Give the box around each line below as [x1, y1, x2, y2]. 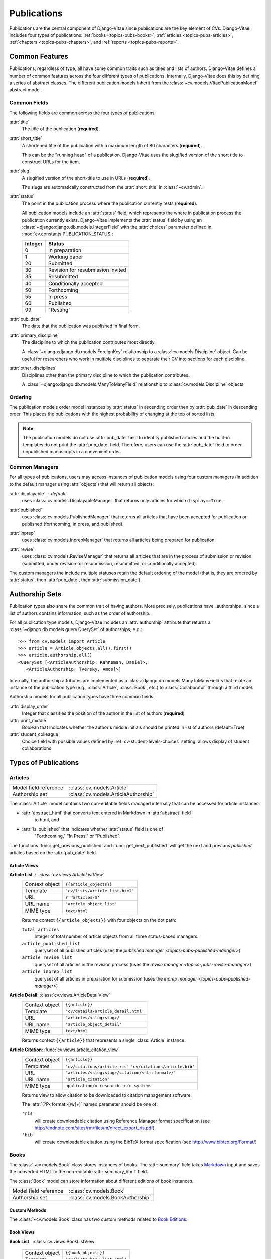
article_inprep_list [22, 969, 73, 974]
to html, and [34, 817, 59, 823]
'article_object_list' [65, 901, 117, 906]
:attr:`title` [9, 119, 30, 125]
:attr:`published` [9, 507, 43, 513]
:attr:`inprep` [9, 530, 35, 536]
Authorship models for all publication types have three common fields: [9, 694, 155, 700]
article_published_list [22, 941, 80, 946]
